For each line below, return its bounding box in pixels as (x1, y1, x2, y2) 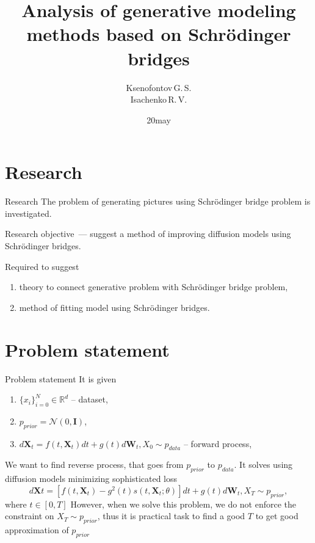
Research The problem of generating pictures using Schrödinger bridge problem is (5, 195, 311, 208)
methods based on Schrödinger (26, 21, 291, 46)
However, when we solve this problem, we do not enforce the (70, 497, 297, 510)
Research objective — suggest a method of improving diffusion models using (5, 227, 291, 240)
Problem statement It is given (5, 372, 117, 385)
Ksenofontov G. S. (126, 81, 192, 93)
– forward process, (183, 437, 252, 450)
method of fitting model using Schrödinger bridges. (19, 301, 210, 313)
